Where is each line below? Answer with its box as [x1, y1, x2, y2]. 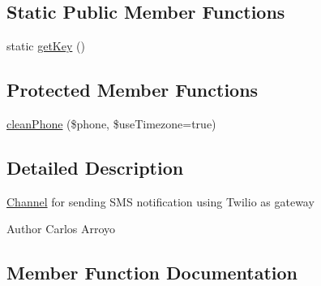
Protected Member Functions [6, 77, 259, 102]
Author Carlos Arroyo [6, 220, 116, 237]
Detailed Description [6, 154, 184, 180]
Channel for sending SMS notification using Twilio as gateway [6, 193, 315, 210]
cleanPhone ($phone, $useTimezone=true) [6, 115, 216, 132]
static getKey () [6, 37, 85, 54]
